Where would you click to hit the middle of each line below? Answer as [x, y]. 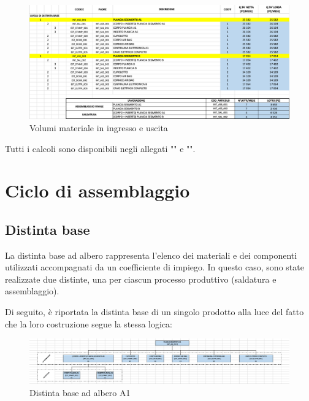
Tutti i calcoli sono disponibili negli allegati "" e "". [100, 148]
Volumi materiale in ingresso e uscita [99, 127]
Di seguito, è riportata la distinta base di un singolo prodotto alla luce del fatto [154, 312]
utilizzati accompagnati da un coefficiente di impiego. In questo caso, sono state [154, 267]
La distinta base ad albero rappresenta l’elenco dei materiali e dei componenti [151, 255]
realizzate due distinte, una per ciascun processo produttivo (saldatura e [141, 279]
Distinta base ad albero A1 [80, 392]
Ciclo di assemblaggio [97, 190]
